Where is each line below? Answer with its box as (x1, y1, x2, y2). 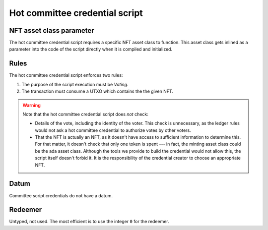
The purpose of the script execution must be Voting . (21, 81, 129, 87)
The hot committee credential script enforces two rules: (9, 72, 123, 78)
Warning (22, 102, 41, 108)
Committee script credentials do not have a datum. (9, 192, 113, 198)
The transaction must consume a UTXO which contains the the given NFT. (21, 88, 174, 94)
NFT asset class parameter (9, 26, 94, 35)
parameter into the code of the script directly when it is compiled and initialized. (9, 46, 173, 52)
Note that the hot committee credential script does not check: (22, 111, 148, 117)
